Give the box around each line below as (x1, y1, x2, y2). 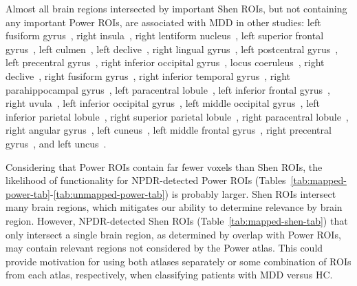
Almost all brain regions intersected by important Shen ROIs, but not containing (6, 1, 347, 15)
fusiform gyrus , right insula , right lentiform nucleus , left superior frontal (6, 28, 324, 43)
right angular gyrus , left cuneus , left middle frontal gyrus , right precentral (6, 123, 332, 137)
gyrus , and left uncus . (6, 136, 107, 150)
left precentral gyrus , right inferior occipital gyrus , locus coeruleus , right (6, 55, 325, 70)
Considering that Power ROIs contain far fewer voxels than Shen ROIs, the (6, 159, 323, 174)
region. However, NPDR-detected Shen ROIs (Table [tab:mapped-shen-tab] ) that (6, 213, 348, 227)
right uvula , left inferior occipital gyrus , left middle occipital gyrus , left (6, 96, 321, 110)
